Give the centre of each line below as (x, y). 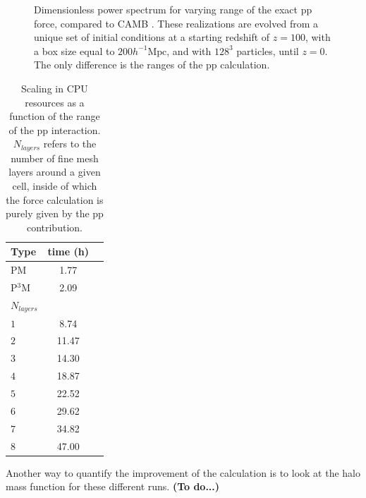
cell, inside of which (55, 185)
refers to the (70, 144)
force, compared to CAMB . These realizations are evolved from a (176, 23)
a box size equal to (74, 50)
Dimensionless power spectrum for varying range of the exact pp (173, 9)
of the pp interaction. (55, 129)
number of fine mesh (55, 158)
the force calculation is (55, 199)
